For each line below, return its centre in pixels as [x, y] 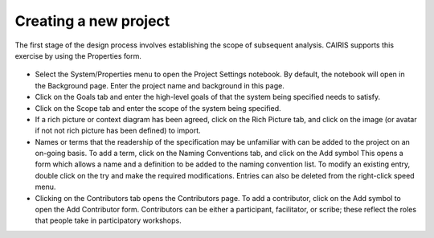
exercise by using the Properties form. [78, 55]
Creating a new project [92, 21]
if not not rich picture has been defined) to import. [118, 131]
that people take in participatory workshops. [108, 220]
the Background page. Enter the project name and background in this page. [160, 85]
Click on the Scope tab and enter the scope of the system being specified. [158, 108]
